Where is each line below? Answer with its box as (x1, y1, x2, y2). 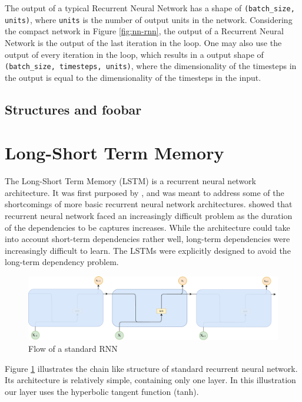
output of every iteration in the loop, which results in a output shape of (5, 48, 264, 60)
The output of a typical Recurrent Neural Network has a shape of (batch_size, (5, 2, 295, 14)
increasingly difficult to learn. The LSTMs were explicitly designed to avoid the (5, 244, 291, 256)
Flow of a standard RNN (28, 342, 118, 355)
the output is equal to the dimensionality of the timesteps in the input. (5, 71, 261, 83)
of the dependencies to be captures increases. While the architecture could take (5, 221, 290, 233)
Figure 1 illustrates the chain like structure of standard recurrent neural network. (5, 362, 298, 374)
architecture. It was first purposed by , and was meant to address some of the (5, 186, 284, 198)
